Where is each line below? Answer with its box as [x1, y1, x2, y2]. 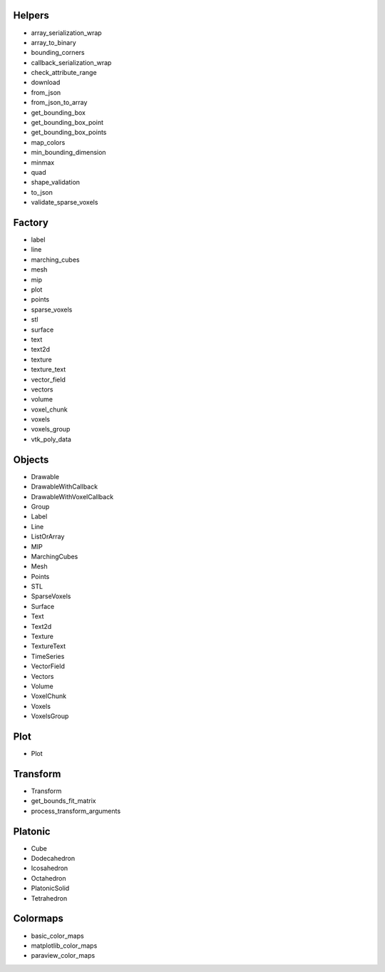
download [31, 78, 61, 87]
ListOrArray [31, 532, 65, 541]
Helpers [13, 9, 49, 21]
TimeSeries [31, 652, 65, 660]
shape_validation [31, 178, 81, 187]
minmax [31, 158, 55, 167]
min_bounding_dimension [31, 148, 106, 157]
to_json [31, 188, 53, 196]
